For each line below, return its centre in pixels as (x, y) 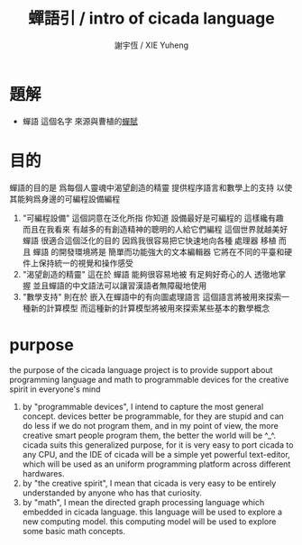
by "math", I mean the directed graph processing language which (143, 502)
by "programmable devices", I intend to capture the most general (143, 406)
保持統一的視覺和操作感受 (86, 263)
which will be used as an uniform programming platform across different (156, 464)
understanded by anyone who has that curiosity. (112, 493)
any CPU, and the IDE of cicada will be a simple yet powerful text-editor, (156, 454)
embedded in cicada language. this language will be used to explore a (152, 512)
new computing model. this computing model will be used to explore (149, 521)
